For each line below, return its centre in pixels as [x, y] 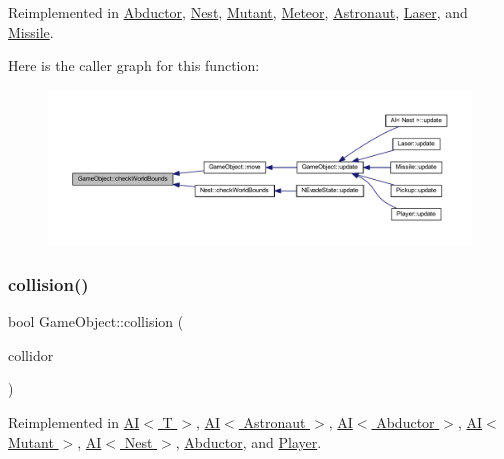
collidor [31, 354]
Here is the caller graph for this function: [134, 65]
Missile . [31, 31]
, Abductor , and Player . [248, 441]
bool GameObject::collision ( [96, 321]
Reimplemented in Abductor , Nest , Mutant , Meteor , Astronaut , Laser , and [238, 12]
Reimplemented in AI [74, 422]
